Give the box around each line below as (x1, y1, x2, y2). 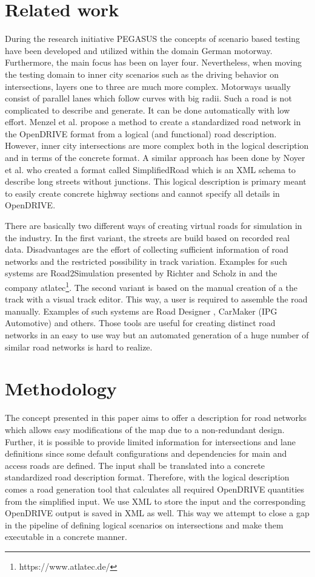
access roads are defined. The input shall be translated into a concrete (5, 459, 265, 471)
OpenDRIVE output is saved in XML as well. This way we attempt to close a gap (5, 507, 310, 519)
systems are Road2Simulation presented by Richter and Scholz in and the (5, 267, 277, 279)
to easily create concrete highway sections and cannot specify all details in (5, 186, 280, 199)
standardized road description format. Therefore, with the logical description (5, 471, 290, 483)
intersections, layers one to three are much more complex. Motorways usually (5, 80, 291, 92)
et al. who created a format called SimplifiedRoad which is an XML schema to (5, 163, 296, 176)
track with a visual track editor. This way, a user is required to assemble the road (5, 293, 308, 306)
